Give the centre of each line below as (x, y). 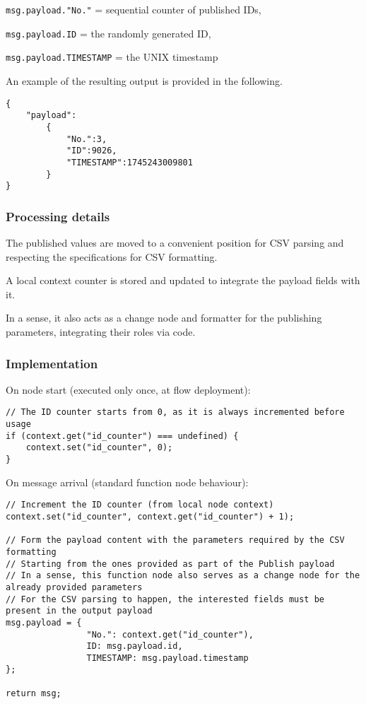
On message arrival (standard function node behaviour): (127, 482)
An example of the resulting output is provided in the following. (144, 80)
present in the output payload (79, 611)
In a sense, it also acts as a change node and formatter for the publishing (164, 318)
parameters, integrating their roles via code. (101, 332)
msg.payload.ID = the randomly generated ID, (108, 33)
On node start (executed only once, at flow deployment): (128, 389)
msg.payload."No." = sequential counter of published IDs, (134, 9)
